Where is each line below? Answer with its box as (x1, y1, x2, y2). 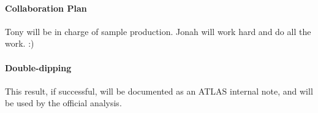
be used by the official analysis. (5, 96, 122, 109)
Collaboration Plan (5, 1, 87, 14)
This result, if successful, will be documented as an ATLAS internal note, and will (5, 84, 313, 97)
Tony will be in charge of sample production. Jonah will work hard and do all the (5, 25, 311, 37)
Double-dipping (5, 61, 72, 74)
